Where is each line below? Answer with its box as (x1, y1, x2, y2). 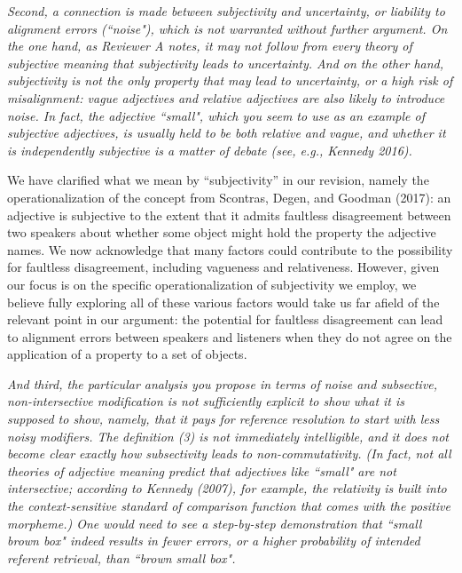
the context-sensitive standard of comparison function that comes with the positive (7, 497, 450, 515)
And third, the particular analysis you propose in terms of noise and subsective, (7, 374, 438, 393)
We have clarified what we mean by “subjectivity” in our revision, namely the (7, 171, 429, 189)
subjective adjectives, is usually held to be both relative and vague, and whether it (7, 123, 446, 142)
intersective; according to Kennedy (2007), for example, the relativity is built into (7, 479, 447, 497)
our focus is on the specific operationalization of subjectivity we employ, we (7, 275, 417, 293)
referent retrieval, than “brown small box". (7, 548, 236, 567)
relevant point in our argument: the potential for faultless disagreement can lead (7, 310, 443, 329)
